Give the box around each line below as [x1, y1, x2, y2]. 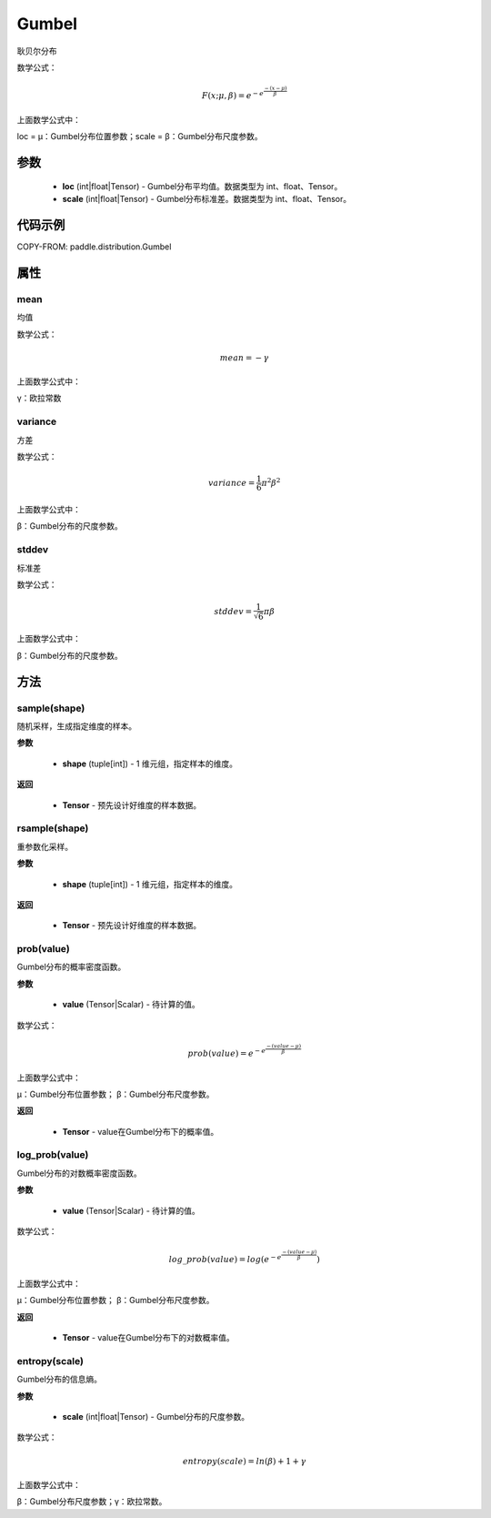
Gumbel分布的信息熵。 [16, 1374, 103, 1385]
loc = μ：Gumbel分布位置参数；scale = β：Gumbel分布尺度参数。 [16, 131, 263, 142]
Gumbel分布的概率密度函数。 [16, 961, 126, 973]
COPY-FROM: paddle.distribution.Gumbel [16, 241, 172, 252]
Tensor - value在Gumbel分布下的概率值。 [62, 1126, 219, 1137]
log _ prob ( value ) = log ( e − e [168, 1252, 282, 1265]
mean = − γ [219, 352, 269, 363]
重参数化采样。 [16, 841, 73, 852]
